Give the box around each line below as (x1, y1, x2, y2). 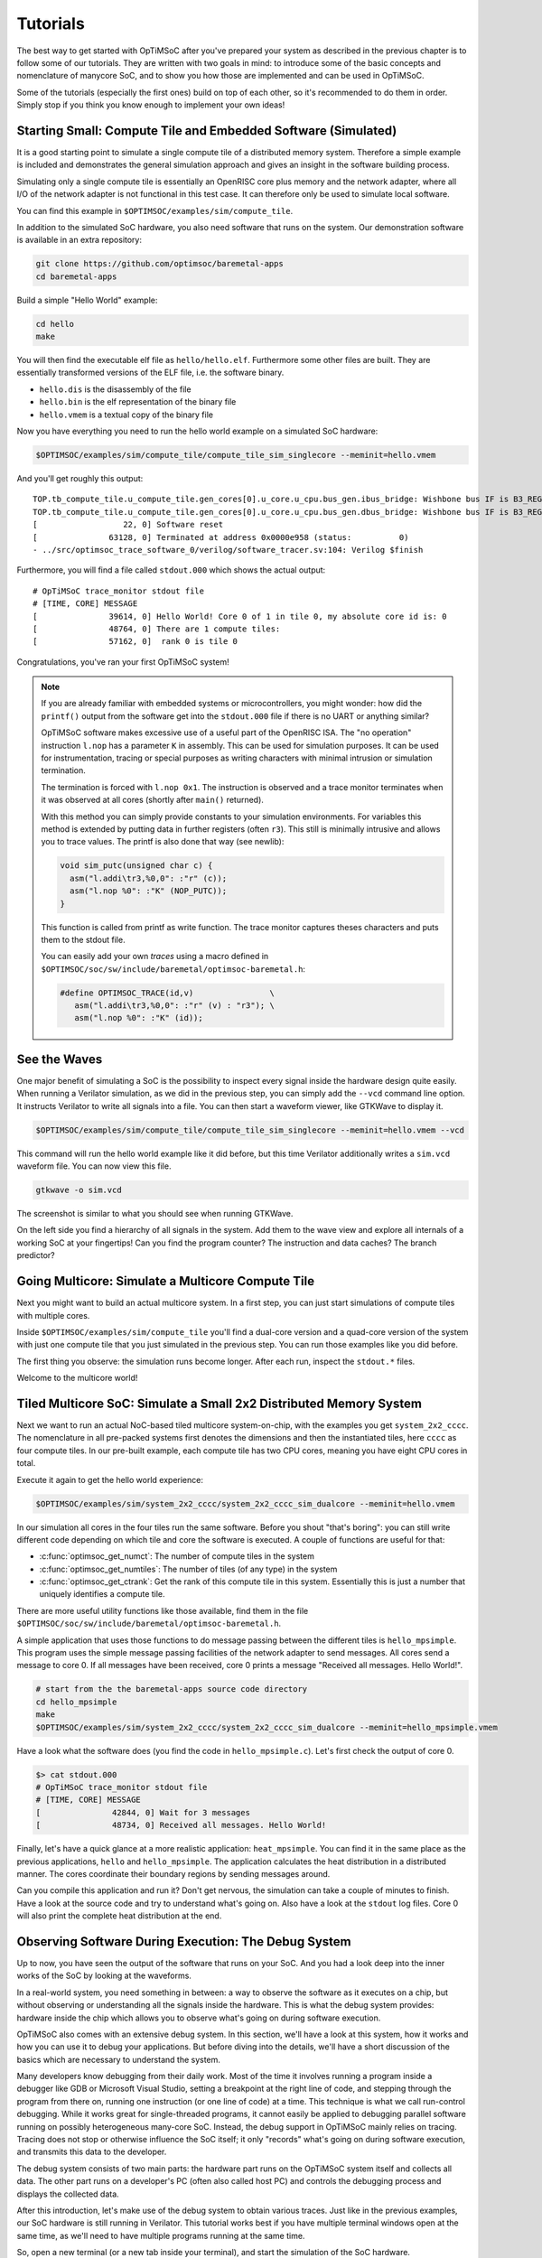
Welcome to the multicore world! (16, 1373, 138, 1384)
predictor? (16, 1250, 55, 1261)
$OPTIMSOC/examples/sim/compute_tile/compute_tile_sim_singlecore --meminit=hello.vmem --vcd (35, 1124, 465, 1135)
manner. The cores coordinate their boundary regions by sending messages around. (16, 1868, 331, 1879)
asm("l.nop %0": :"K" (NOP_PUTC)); (69, 886, 228, 896)
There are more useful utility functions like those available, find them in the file (16, 1605, 309, 1616)
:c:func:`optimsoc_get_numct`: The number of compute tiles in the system (39, 1551, 315, 1562)
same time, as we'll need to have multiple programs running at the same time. (16, 2230, 305, 2241)
